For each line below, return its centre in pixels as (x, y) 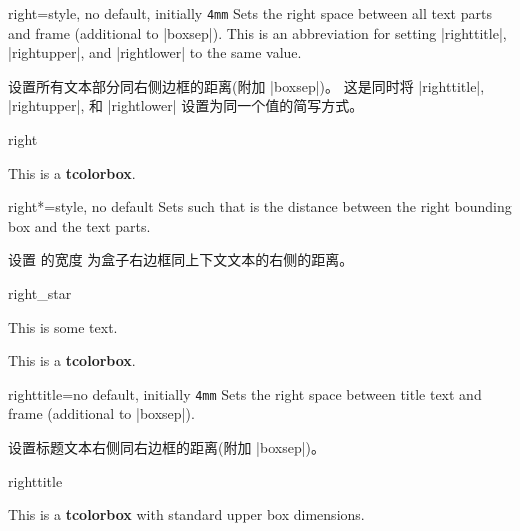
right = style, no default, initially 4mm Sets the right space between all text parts (250, 13)
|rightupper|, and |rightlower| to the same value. (155, 52)
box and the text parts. (79, 225)
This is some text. (63, 326)
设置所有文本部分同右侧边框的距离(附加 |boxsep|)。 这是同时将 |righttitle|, (246, 85)
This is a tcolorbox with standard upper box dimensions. (186, 514)
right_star (40, 293)
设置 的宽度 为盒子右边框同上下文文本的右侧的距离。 (181, 259)
